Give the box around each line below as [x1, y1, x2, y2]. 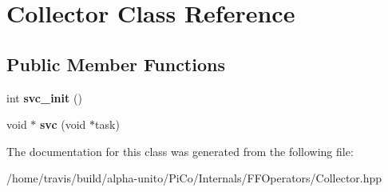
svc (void [40, 116, 86, 133]
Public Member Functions [6, 51, 225, 76]
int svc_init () [6, 89, 82, 106]
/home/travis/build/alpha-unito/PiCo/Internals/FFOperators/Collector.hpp [6, 170, 382, 186]
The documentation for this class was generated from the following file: [6, 142, 354, 159]
